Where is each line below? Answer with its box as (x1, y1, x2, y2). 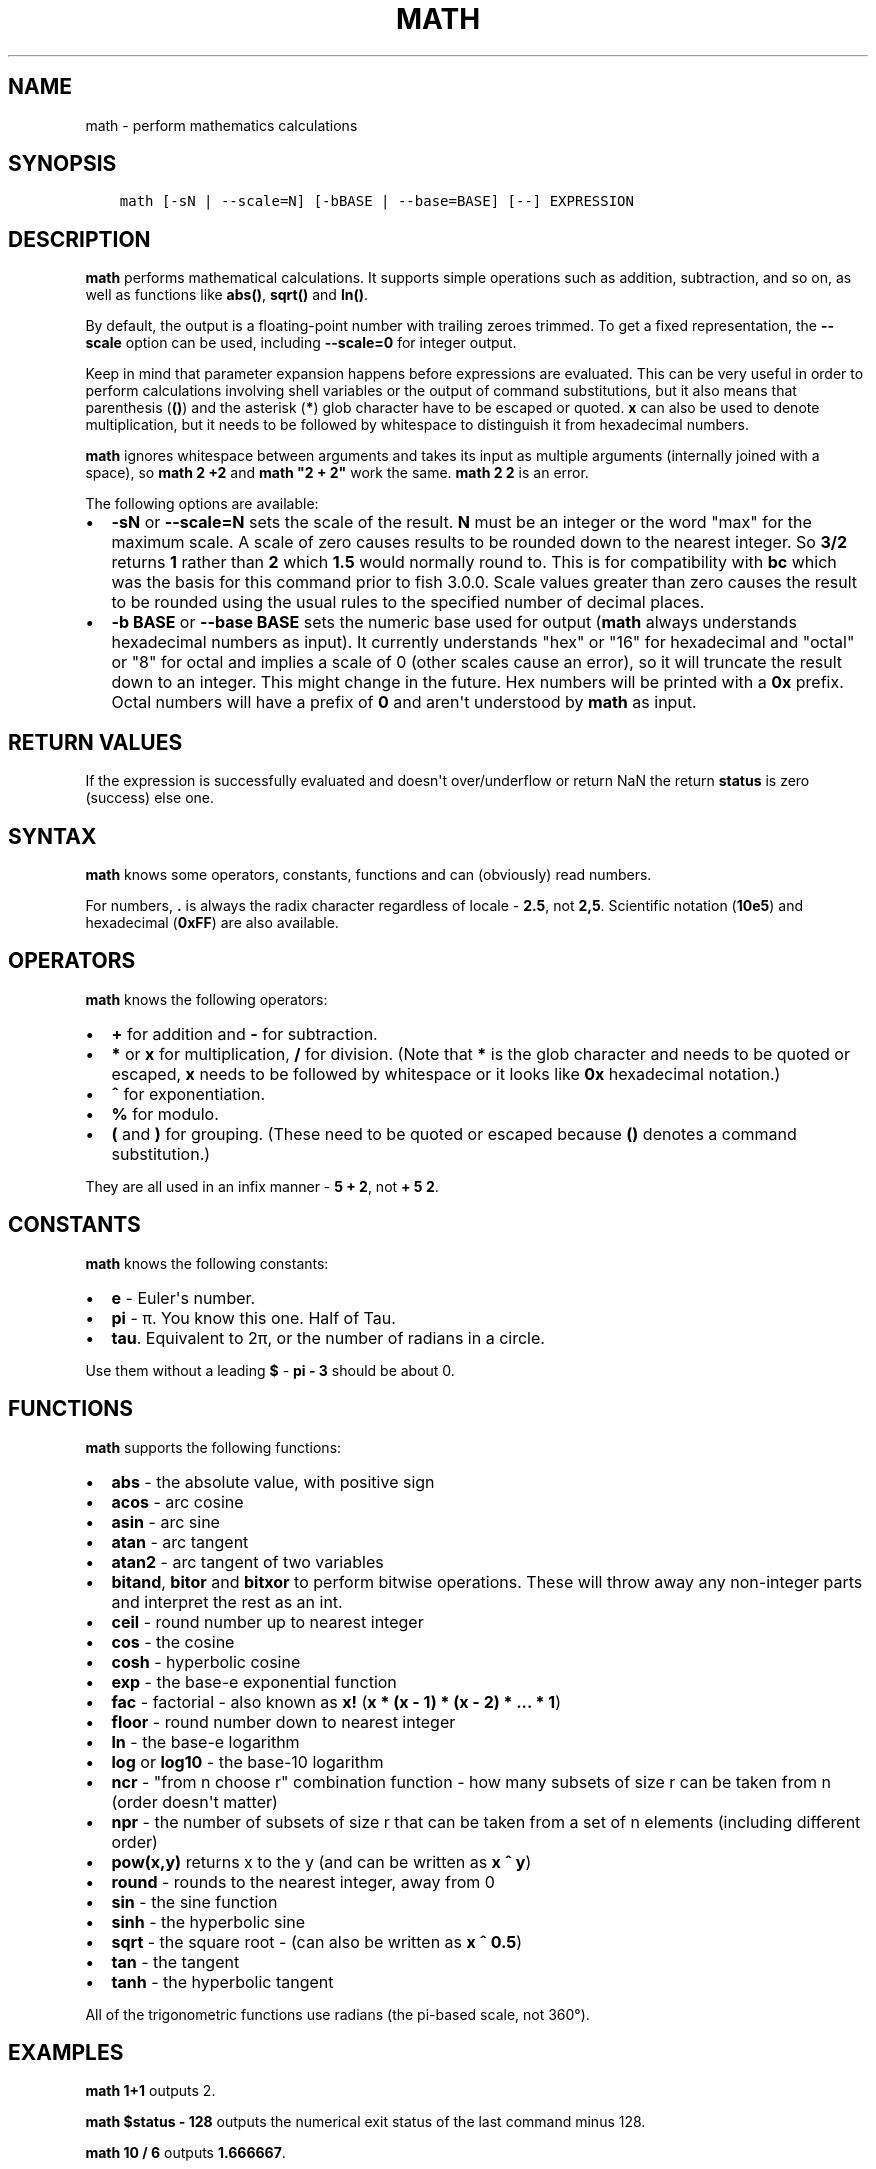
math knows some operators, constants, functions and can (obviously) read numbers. (85, 865, 652, 883)
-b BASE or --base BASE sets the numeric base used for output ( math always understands (111, 612, 797, 633)
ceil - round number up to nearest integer (111, 1611, 424, 1632)
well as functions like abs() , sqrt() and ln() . (85, 286, 368, 304)
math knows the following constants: (85, 1254, 329, 1272)
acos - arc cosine (111, 1491, 244, 1512)
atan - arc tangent (111, 1531, 249, 1552)
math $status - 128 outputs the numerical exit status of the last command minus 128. (85, 2113, 646, 2131)
